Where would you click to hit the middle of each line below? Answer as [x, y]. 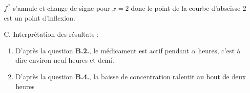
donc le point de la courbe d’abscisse [186, 8]
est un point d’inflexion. [40, 17]
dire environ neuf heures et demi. [65, 60]
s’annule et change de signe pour [62, 8]
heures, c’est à [219, 50]
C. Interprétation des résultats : [52, 34]
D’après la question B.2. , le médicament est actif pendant [102, 50]
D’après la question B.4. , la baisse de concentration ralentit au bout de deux [131, 76]
